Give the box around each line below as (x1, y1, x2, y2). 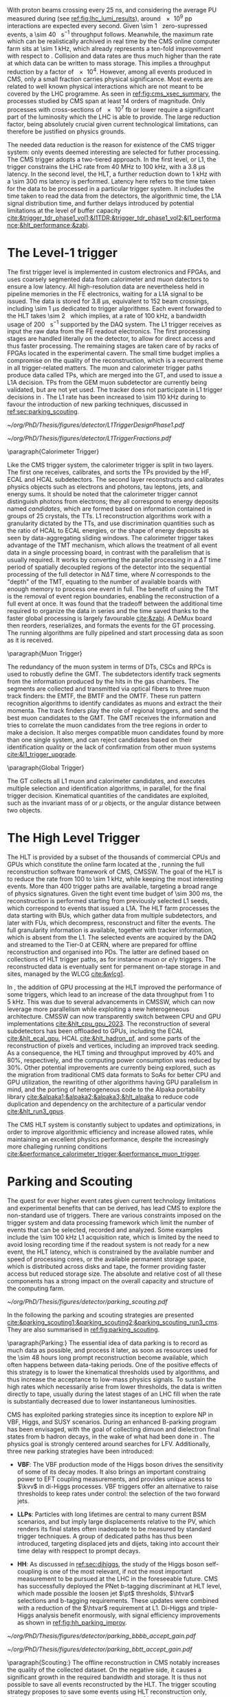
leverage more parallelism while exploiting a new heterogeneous (7, 1005, 190, 1013)
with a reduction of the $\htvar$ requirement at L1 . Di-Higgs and (16, 1604, 199, 1612)
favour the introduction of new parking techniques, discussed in (7, 400, 188, 408)
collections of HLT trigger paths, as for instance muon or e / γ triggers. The (7, 955, 217, 964)
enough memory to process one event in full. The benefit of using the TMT (7, 585, 219, 593)
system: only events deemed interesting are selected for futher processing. (7, 148, 221, 156)
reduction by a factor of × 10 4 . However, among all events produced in (7, 67, 212, 76)
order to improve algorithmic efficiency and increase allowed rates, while (7, 1128, 213, 1136)
